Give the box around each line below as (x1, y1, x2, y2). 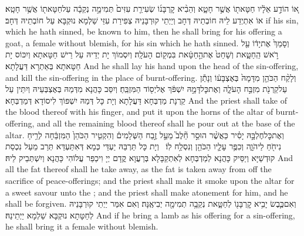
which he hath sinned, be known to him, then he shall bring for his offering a (5, 25, 282, 37)
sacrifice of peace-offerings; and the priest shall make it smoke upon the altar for (5, 174, 295, 186)
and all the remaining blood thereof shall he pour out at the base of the (37, 117, 295, 129)
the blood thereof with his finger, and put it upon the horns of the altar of (5, 105, 273, 118)
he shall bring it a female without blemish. (5, 220, 158, 232)
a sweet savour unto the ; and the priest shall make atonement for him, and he (5, 186, 288, 198)
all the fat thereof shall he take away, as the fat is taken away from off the (5, 163, 272, 175)
